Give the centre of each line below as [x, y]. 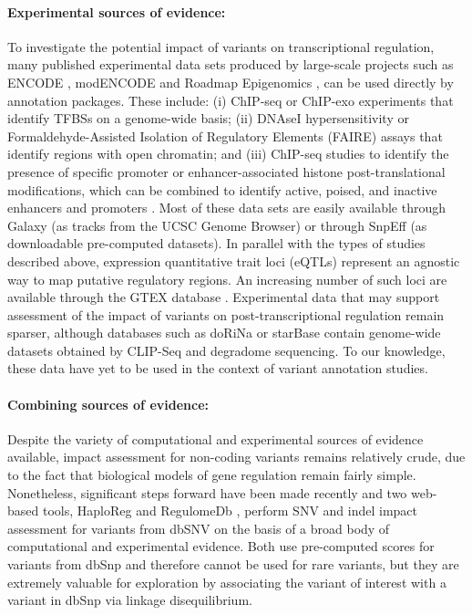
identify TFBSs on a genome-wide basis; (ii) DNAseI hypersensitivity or [208, 118]
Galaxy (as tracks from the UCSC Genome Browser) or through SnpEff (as [217, 225]
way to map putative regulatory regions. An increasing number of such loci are [227, 279]
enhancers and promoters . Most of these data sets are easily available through [226, 208]
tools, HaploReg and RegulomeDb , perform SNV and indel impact [230, 511]
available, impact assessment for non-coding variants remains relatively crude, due [236, 457]
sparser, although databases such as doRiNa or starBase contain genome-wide [224, 333]
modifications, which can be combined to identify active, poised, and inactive [222, 189]
